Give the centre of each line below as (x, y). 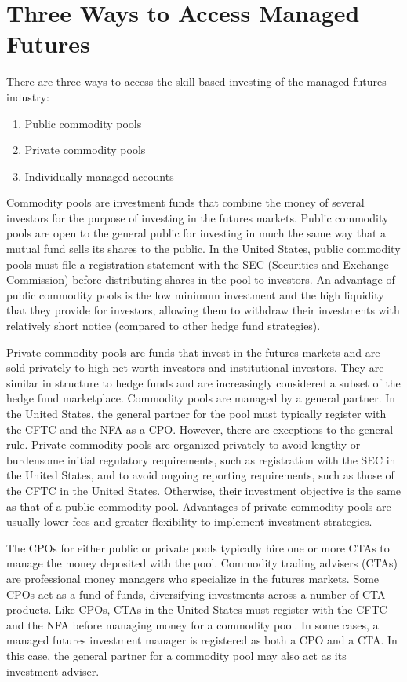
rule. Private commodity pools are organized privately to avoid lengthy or (184, 444)
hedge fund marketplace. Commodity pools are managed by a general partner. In (201, 398)
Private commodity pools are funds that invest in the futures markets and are (193, 352)
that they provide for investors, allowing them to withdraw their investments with (203, 310)
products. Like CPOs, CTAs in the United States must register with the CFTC (197, 609)
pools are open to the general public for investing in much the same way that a (196, 233)
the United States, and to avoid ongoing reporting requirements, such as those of (200, 475)
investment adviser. (53, 671)
